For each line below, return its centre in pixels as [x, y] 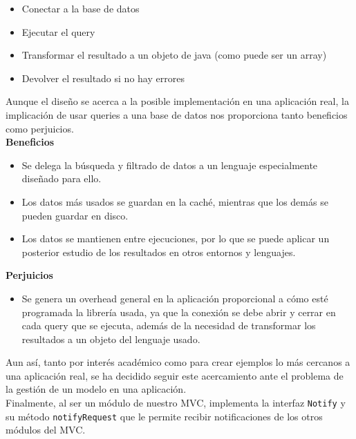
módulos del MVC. [46, 430]
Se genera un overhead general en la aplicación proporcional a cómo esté [175, 298]
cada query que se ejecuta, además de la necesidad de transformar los [169, 325]
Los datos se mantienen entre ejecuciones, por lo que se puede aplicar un [176, 238]
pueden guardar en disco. [75, 215]
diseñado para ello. [62, 178]
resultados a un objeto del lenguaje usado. [111, 339]
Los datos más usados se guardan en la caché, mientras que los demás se [175, 201]
